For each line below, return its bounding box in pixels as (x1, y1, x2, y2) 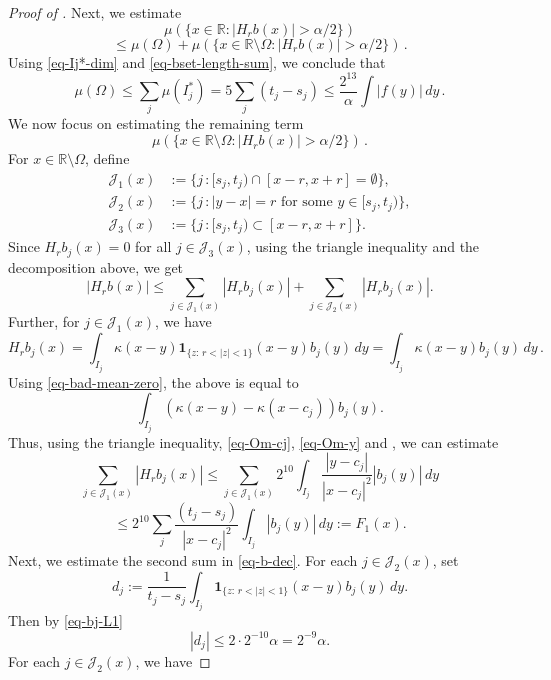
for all (135, 236, 172, 257)
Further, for (8, 311, 80, 332)
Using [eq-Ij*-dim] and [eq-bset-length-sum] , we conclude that (8, 51, 386, 72)
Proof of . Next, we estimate (8, 2, 182, 22)
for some (280, 195, 333, 210)
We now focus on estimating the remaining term (8, 113, 304, 134)
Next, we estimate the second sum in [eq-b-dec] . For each (8, 550, 358, 571)
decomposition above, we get (8, 256, 184, 277)
